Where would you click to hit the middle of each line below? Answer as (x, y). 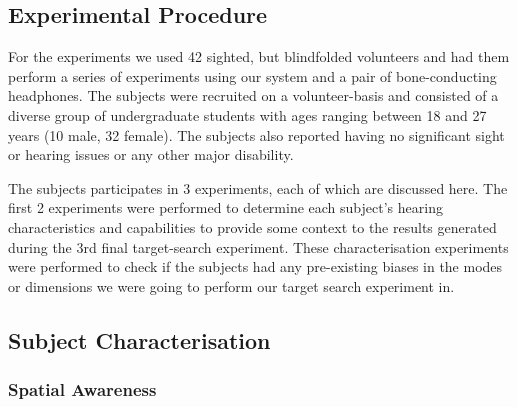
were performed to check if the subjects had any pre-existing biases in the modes (255, 266)
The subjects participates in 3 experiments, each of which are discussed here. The (258, 187)
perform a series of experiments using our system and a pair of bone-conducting (252, 75)
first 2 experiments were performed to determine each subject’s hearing (225, 207)
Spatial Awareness (82, 389)
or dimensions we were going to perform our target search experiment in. (231, 285)
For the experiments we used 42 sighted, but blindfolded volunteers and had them (259, 56)
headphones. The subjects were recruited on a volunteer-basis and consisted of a (253, 95)
